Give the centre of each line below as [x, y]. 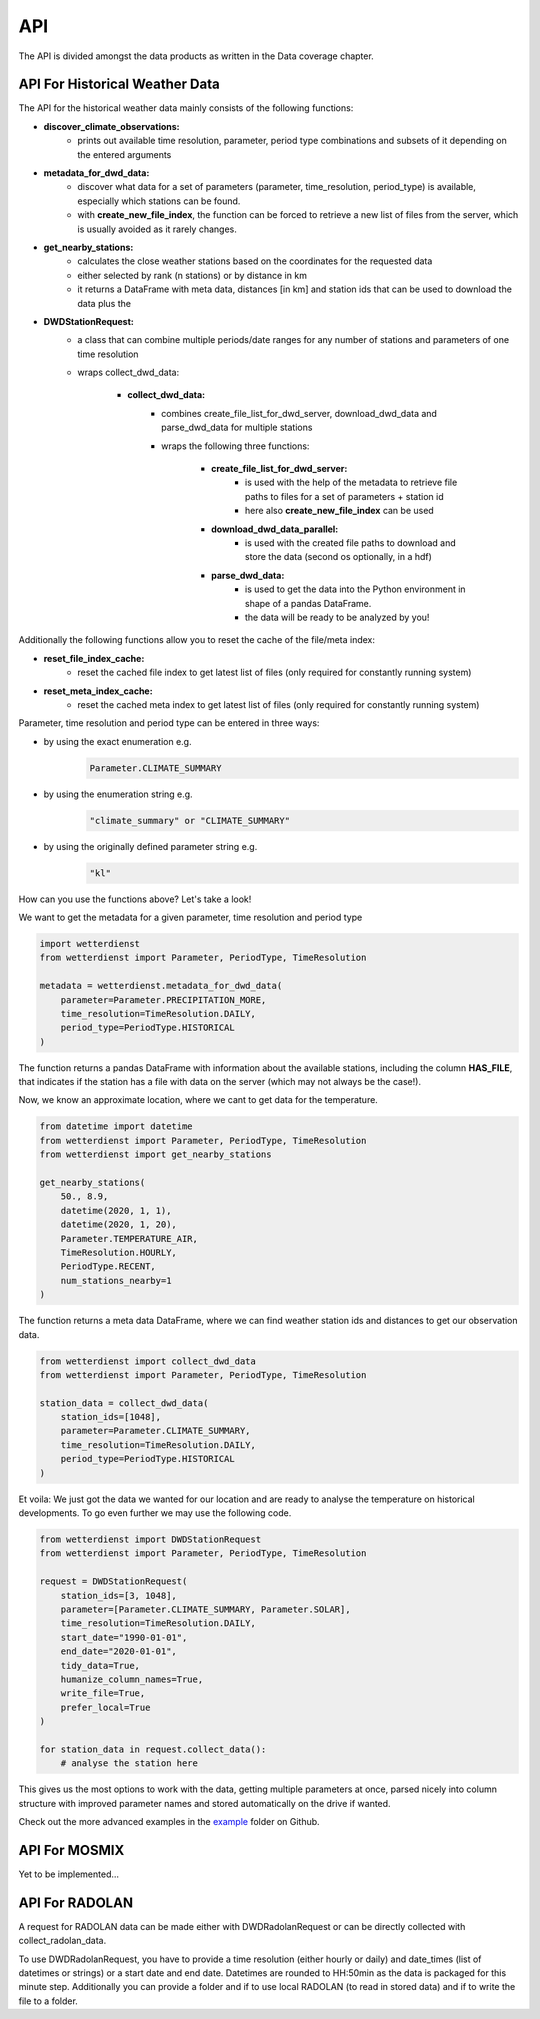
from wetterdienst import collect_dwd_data [148, 1361]
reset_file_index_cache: [94, 658]
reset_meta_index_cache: [98, 691]
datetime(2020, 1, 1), [116, 1210]
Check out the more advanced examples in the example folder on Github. [169, 1821]
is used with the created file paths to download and [351, 543]
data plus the [104, 303]
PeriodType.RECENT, [108, 1266]
